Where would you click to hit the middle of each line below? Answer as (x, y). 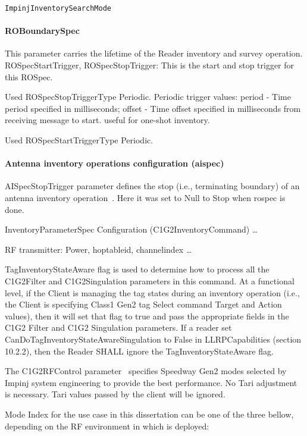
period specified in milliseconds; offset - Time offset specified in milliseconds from (153, 108)
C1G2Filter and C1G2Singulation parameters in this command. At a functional (150, 280)
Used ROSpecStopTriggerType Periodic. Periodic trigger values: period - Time (148, 97)
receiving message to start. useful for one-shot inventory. (107, 120)
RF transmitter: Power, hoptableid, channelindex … (98, 249)
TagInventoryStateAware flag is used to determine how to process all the (137, 269)
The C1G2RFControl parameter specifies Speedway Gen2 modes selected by (146, 371)
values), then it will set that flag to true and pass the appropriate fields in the (147, 316)
